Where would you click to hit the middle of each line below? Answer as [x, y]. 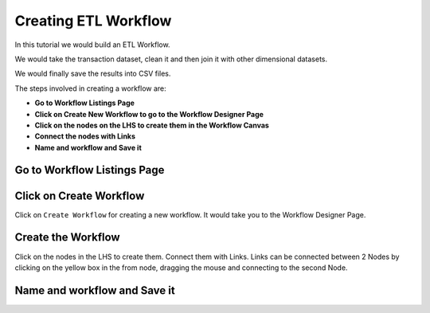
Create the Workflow [67, 238]
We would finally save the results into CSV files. [93, 74]
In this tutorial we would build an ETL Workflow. [92, 45]
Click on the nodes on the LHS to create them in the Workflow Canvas [152, 125]
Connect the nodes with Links [85, 136]
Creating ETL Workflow [93, 21]
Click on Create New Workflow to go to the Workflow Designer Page [149, 114]
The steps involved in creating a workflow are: [90, 88]
